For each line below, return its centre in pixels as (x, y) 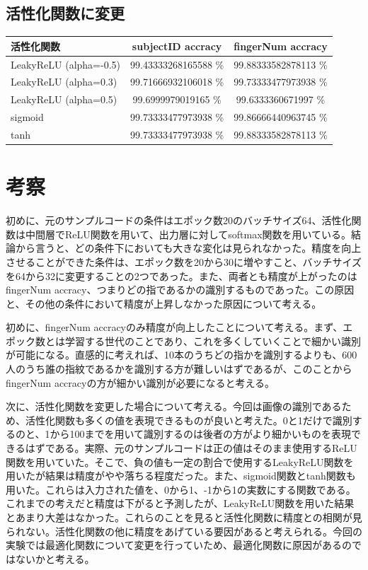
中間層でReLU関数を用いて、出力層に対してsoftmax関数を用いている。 (188, 234)
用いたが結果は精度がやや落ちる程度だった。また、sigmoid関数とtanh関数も (181, 476)
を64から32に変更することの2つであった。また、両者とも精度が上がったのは (182, 275)
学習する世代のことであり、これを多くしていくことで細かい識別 (213, 341)
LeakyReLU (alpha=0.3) (64, 82)
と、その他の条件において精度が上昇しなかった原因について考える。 (164, 303)
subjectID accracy (177, 46)
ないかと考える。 (55, 558)
